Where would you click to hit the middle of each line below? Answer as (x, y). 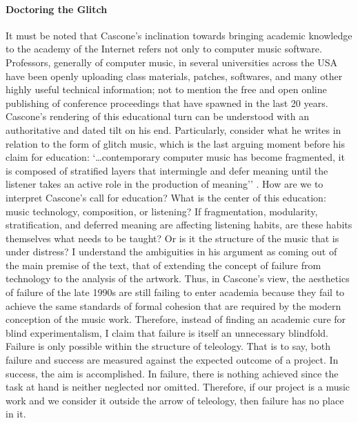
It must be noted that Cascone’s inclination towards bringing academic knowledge (179, 35)
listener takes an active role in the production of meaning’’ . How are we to (165, 184)
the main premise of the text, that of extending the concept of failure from (163, 265)
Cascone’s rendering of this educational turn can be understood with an (157, 116)
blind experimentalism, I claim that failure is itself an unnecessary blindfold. (167, 332)
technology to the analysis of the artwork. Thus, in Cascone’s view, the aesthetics (178, 278)
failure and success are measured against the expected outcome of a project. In (172, 360)
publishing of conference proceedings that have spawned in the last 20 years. (167, 102)
